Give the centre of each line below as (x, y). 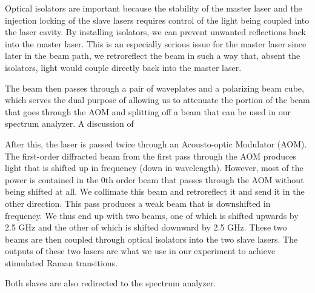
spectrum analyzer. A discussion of (69, 123)
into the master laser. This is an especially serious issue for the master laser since (156, 43)
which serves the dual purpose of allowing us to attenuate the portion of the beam (157, 100)
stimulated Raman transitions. (61, 262)
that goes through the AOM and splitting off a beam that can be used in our (148, 111)
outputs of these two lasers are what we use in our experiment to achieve (140, 251)
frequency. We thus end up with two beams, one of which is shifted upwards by (152, 215)
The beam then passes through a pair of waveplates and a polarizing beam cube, (154, 88)
